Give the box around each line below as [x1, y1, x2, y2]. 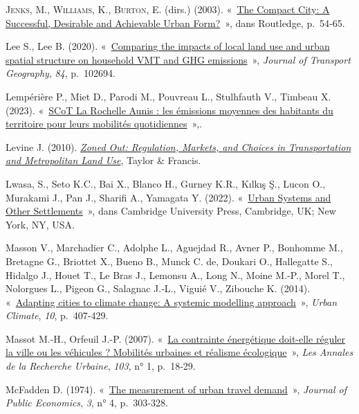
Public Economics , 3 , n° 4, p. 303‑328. [6, 395, 168, 410]
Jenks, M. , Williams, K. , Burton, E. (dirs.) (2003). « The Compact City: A [6, 2, 330, 16]
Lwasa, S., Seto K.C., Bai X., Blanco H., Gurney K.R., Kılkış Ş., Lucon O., [6, 176, 326, 190]
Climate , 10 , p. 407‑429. [6, 308, 109, 323]
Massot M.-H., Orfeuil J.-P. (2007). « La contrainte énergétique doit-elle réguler [6, 331, 345, 345]
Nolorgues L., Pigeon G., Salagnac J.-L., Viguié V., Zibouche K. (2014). [6, 281, 311, 296]
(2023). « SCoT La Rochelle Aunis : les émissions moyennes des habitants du [6, 102, 333, 117]
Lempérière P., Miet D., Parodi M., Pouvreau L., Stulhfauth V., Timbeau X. [6, 89, 331, 103]
